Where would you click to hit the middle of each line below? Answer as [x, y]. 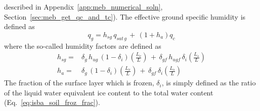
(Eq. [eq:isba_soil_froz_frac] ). [52, 102]
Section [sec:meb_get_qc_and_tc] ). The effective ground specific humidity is [125, 16]
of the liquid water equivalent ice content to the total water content [109, 92]
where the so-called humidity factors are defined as [83, 45]
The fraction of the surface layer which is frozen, [79, 83]
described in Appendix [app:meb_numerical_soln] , [83, 7]
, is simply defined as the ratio [209, 83]
